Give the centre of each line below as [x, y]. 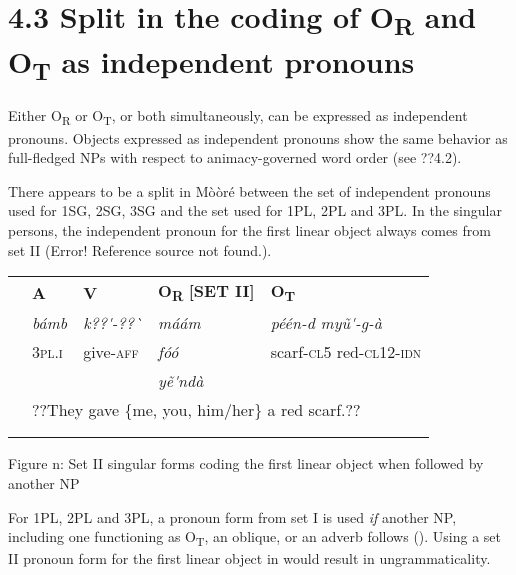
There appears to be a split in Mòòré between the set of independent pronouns [249, 190]
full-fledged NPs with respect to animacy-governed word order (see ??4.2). [235, 157]
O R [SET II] [206, 292]
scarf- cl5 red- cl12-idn [346, 352]
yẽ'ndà [181, 381]
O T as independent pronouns [211, 64]
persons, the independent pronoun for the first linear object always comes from [249, 229]
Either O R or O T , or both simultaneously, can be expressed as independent [238, 117]
